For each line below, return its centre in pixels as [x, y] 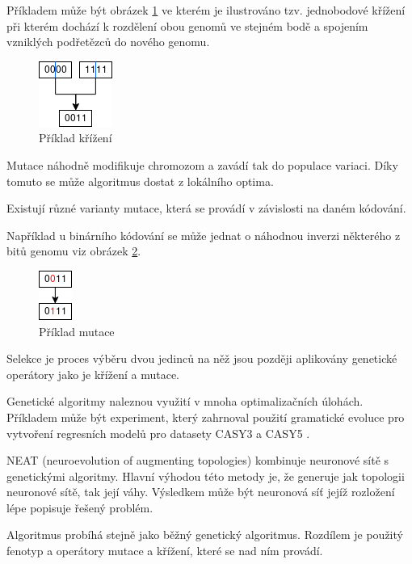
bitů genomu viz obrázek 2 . [74, 251]
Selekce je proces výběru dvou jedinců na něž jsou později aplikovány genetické [202, 358]
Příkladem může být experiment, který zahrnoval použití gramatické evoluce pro [206, 417]
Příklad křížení [76, 138]
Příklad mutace [77, 331]
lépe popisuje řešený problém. [80, 507]
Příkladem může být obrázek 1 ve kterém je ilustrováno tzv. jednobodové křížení [206, 10]
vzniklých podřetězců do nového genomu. [108, 42]
